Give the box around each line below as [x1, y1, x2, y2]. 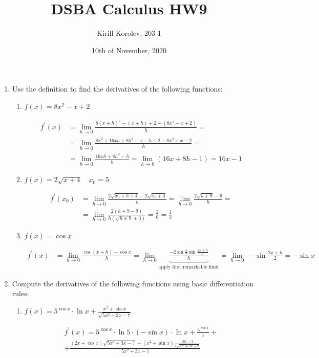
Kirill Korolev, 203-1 [97, 28, 161, 38]
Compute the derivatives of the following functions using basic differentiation [12, 278, 254, 288]
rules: [12, 288, 29, 299]
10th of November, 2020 [92, 44, 166, 55]
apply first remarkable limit [158, 264, 220, 270]
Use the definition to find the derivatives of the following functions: [12, 83, 223, 94]
